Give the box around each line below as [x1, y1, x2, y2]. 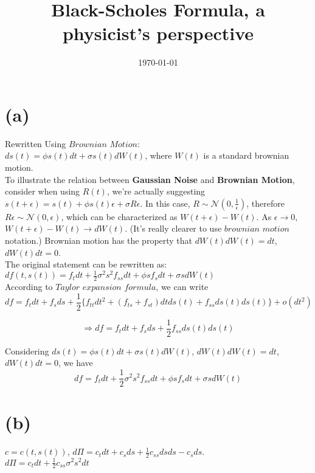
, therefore [246, 196, 285, 209]
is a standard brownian [203, 149, 289, 162]
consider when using [5, 185, 80, 198]
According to [5, 280, 53, 293]
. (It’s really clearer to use [125, 222, 222, 235]
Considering [5, 344, 49, 357]
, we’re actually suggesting [106, 185, 206, 198]
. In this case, [140, 196, 190, 209]
